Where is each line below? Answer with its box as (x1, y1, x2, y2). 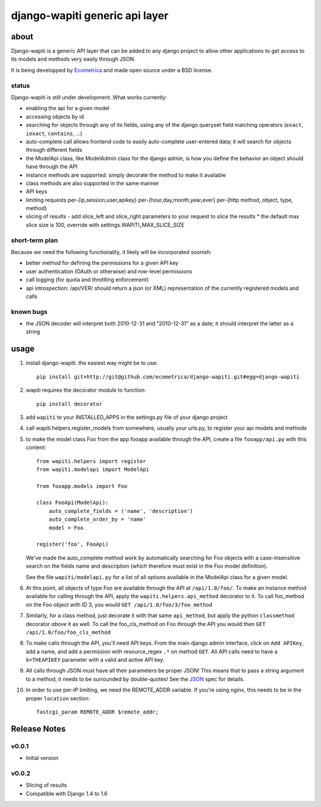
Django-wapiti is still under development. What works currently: (11, 93, 168, 101)
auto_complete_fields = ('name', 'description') (48, 508, 193, 514)
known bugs (11, 307, 48, 315)
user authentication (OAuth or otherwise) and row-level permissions (26, 268, 193, 275)
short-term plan (11, 236, 58, 244)
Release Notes (11, 724, 66, 734)
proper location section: (26, 695, 90, 702)
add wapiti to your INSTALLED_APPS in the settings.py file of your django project (26, 414, 228, 421)
